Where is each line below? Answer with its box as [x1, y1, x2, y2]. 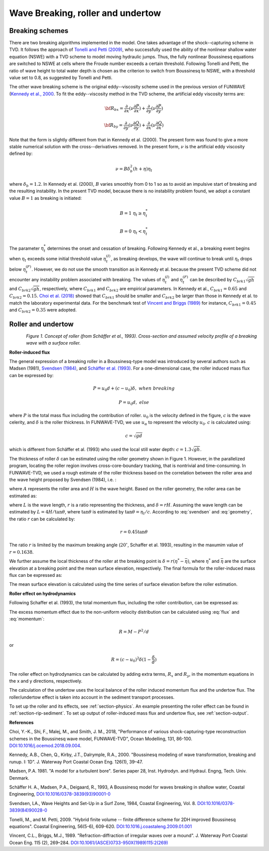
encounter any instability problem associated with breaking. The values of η [9, 277, 165, 283]
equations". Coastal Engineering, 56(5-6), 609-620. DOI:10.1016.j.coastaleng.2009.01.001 [9, 823, 192, 829]
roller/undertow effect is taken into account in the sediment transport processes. [9, 694, 175, 700]
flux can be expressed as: [9, 572, 62, 578]
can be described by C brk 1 [189, 277, 246, 284]
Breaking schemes [9, 26, 69, 35]
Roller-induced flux [9, 349, 50, 355]
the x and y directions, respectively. [9, 678, 82, 684]
